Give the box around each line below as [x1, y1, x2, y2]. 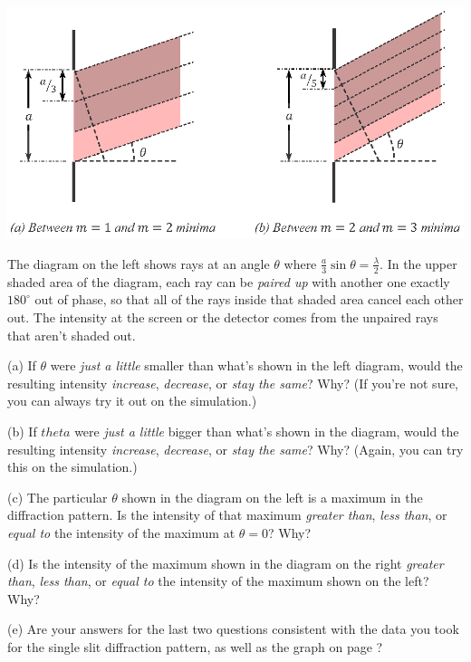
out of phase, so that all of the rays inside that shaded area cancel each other [34, 290, 464, 309]
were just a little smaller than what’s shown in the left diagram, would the [50, 356, 463, 375]
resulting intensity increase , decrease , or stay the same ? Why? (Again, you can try [7, 439, 464, 458]
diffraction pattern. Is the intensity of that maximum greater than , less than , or [7, 505, 447, 524]
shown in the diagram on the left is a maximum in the [121, 487, 423, 506]
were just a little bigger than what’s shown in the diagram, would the [74, 421, 459, 440]
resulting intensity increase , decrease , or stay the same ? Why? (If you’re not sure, [7, 373, 459, 392]
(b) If [7, 421, 37, 440]
